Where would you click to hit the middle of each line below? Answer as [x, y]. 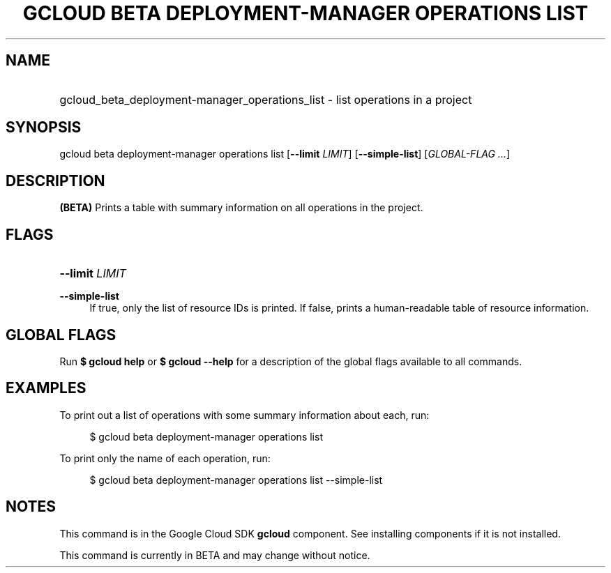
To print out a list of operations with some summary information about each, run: [244, 415]
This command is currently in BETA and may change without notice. [215, 555]
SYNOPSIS [44, 128]
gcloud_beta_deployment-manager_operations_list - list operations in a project [266, 99]
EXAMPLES [46, 388]
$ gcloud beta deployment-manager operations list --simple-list [236, 480]
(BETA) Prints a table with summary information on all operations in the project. [241, 208]
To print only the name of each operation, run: [165, 458]
